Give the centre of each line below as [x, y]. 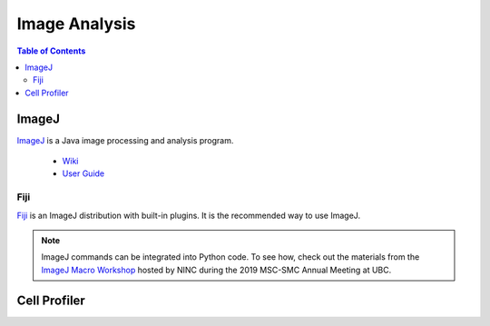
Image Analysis [76, 24]
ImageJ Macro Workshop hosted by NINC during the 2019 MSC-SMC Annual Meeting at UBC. [216, 270]
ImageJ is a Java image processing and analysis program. [125, 140]
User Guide [83, 173]
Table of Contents [51, 51]
